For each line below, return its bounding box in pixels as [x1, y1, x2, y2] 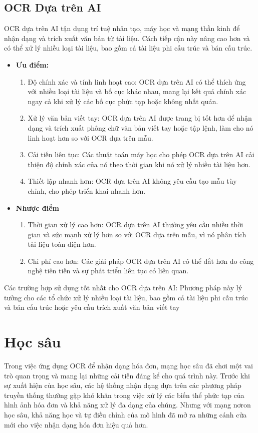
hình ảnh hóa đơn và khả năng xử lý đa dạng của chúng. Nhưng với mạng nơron [4, 399, 251, 410]
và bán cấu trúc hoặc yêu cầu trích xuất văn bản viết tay [4, 302, 180, 312]
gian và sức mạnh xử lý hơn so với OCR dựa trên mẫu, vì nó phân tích [28, 229, 246, 239]
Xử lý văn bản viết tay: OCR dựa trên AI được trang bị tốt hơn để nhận [28, 113, 252, 123]
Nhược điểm [16, 202, 59, 213]
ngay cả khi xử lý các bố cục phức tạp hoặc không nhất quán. [28, 96, 218, 106]
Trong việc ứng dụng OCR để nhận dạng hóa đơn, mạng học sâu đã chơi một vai [4, 360, 253, 370]
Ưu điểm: [16, 59, 49, 70]
